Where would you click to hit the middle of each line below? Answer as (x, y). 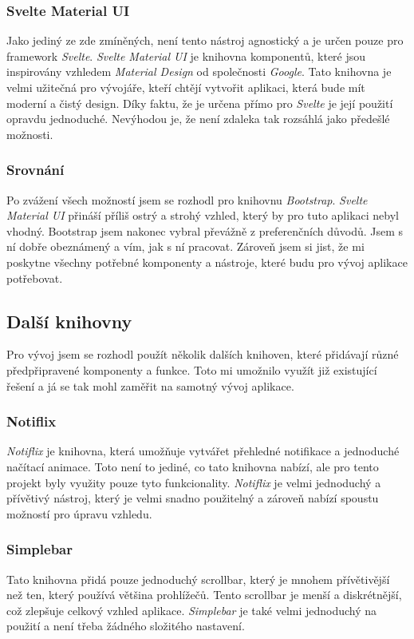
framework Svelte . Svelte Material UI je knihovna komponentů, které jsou (186, 56)
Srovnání (35, 170)
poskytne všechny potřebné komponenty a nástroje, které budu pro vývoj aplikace (207, 262)
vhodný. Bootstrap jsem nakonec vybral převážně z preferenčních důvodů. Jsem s (205, 230)
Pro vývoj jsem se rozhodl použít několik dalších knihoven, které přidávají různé (203, 354)
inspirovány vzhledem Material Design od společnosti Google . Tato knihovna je (199, 71)
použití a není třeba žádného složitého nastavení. (126, 626)
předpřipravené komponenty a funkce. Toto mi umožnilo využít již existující (192, 369)
